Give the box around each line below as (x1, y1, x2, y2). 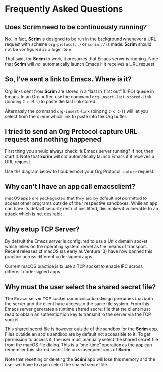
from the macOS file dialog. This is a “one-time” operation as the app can (5, 342, 152, 347)
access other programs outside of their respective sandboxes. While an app (5, 200, 158, 206)
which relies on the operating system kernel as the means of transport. (5, 244, 147, 249)
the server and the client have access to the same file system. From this (5, 301, 150, 307)
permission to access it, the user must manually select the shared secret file (5, 337, 158, 343)
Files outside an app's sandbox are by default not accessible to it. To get (5, 331, 151, 337)
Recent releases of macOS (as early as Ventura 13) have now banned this (5, 248, 153, 254)
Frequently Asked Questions (5, 3, 123, 15)
